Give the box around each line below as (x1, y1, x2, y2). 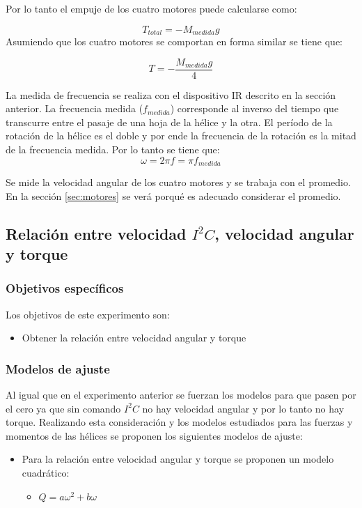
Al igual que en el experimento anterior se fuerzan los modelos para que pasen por (6, 387, 356, 402)
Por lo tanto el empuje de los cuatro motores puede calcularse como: (6, 1, 297, 15)
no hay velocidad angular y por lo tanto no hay (142, 401, 345, 415)
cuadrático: (22, 465, 70, 480)
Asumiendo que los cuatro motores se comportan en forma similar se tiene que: (6, 34, 343, 49)
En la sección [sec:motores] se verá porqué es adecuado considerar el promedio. (6, 188, 341, 203)
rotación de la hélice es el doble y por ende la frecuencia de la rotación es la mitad (6, 128, 356, 143)
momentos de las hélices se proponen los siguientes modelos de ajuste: (6, 428, 303, 442)
